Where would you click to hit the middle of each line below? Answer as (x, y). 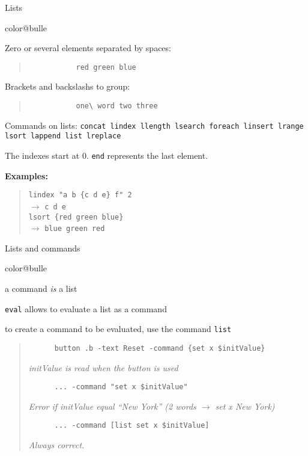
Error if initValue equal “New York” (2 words (112, 406)
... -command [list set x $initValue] (132, 426)
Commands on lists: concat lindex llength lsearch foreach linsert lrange (154, 125)
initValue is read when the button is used (103, 367)
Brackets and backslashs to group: (68, 86)
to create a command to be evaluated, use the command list (118, 329)
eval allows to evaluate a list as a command (86, 308)
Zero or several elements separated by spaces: (88, 48)
